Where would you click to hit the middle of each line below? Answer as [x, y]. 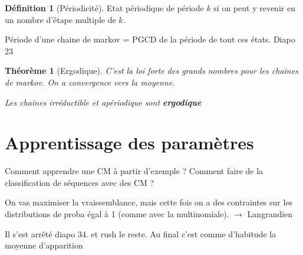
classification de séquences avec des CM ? [80, 182]
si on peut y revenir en [254, 8]
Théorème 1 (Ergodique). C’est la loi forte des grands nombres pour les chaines [151, 71]
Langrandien [270, 214]
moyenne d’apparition [44, 245]
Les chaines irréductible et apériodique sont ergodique [103, 102]
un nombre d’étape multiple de [60, 19]
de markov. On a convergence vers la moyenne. [90, 82]
